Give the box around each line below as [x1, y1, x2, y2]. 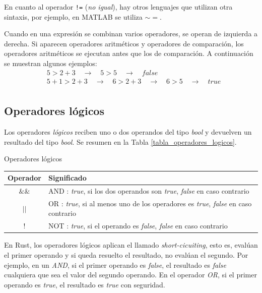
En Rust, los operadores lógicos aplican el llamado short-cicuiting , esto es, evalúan [4, 240, 258, 250]
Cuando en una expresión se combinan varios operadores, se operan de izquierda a [4, 28, 258, 39]
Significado [48, 172, 87, 183]
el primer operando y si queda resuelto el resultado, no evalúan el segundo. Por [4, 250, 248, 260]
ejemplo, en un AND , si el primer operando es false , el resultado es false [4, 259, 226, 270]
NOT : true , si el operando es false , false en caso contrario [48, 220, 228, 231]
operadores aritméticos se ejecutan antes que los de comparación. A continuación [4, 48, 253, 58]
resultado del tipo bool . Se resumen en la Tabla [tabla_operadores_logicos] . [4, 136, 237, 147]
